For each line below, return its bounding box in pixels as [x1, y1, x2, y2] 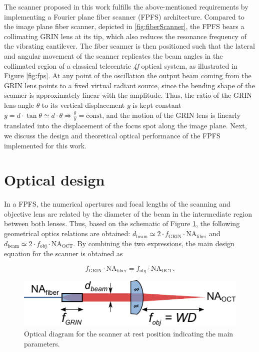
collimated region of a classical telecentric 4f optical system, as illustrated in [4, 60, 237, 71]
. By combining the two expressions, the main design [73, 238, 234, 248]
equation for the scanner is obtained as [4, 248, 123, 259]
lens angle [4, 99, 34, 110]
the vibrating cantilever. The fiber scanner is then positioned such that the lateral [4, 41, 255, 51]
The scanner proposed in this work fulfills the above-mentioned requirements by [4, 2, 248, 12]
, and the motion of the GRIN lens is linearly [102, 109, 240, 120]
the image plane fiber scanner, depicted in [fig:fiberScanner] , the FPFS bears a [4, 21, 244, 32]
